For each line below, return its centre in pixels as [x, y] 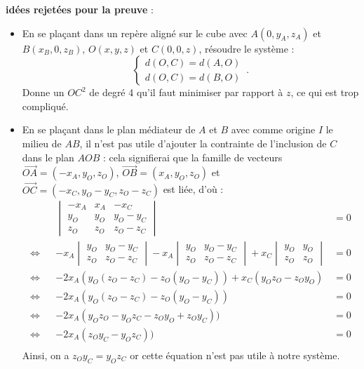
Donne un [43, 92]
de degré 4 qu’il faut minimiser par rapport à [186, 92]
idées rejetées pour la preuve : [80, 9]
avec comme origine [273, 129]
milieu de [42, 143]
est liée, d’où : [193, 189]
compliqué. [45, 106]
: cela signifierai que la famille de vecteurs [193, 157]
